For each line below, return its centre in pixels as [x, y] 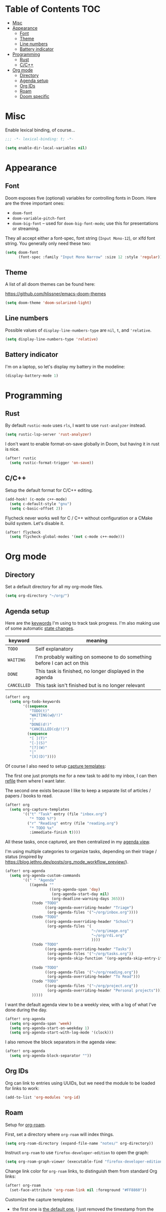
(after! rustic [21, 458]
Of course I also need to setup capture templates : [56, 766]
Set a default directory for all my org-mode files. [54, 587]
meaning [97, 640]
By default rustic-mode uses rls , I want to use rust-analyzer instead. [76, 426]
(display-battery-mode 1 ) [32, 376]
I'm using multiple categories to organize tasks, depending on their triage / [81, 852]
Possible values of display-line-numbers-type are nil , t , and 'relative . [78, 330]
